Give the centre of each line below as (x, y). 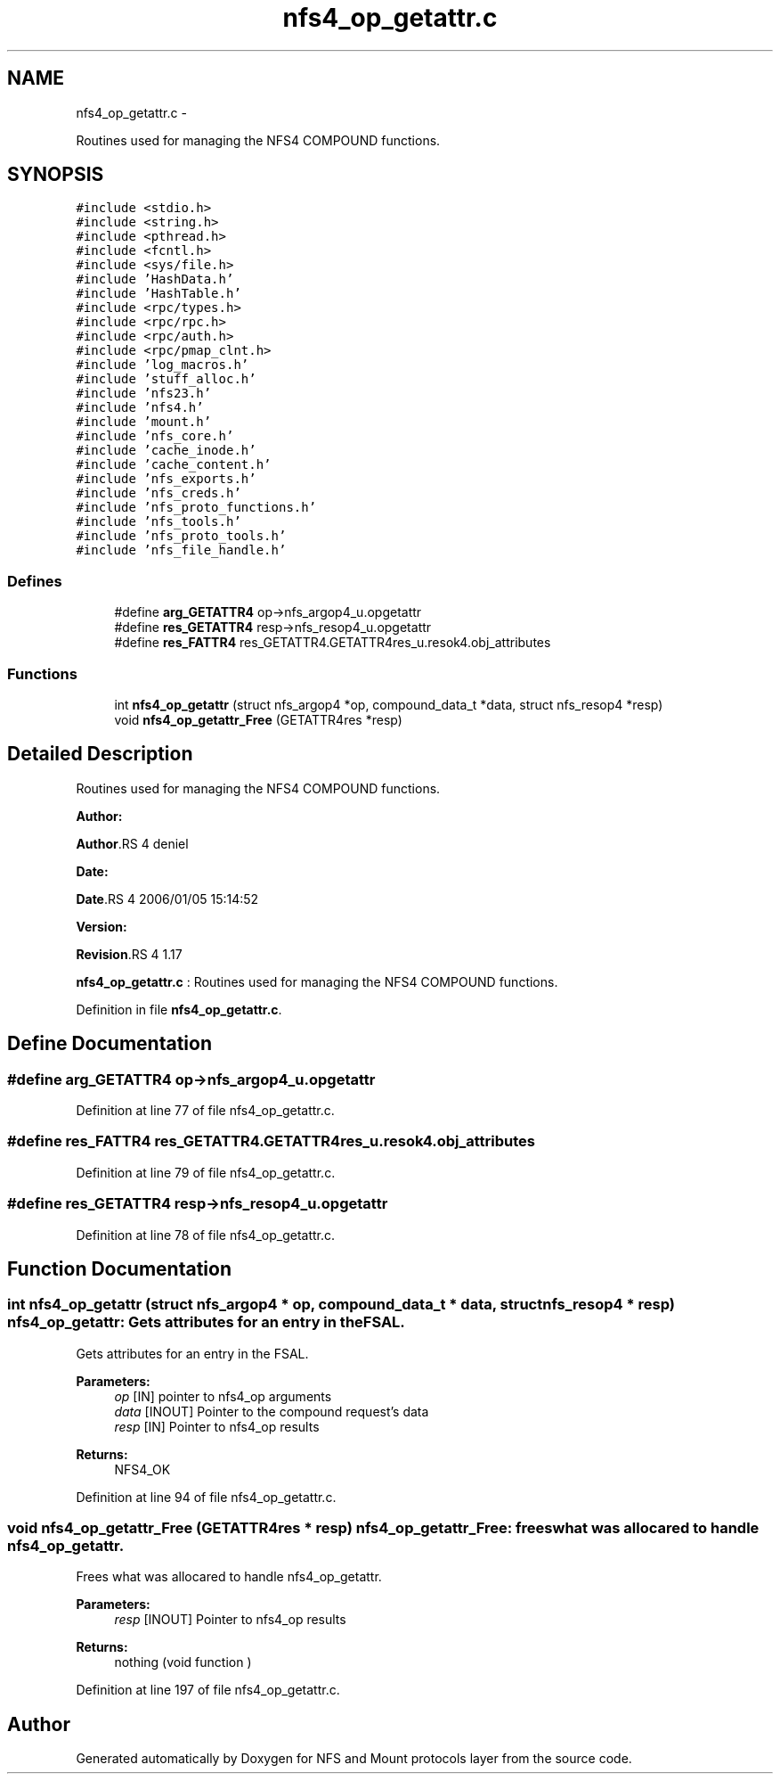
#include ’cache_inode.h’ (166, 451)
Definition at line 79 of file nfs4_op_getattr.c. (206, 1172)
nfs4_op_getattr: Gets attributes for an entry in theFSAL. (206, 1322)
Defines (35, 581)
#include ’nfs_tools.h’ (158, 522)
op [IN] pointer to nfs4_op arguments (223, 1396)
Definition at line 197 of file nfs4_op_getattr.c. (208, 1690)
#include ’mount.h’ (144, 422)
